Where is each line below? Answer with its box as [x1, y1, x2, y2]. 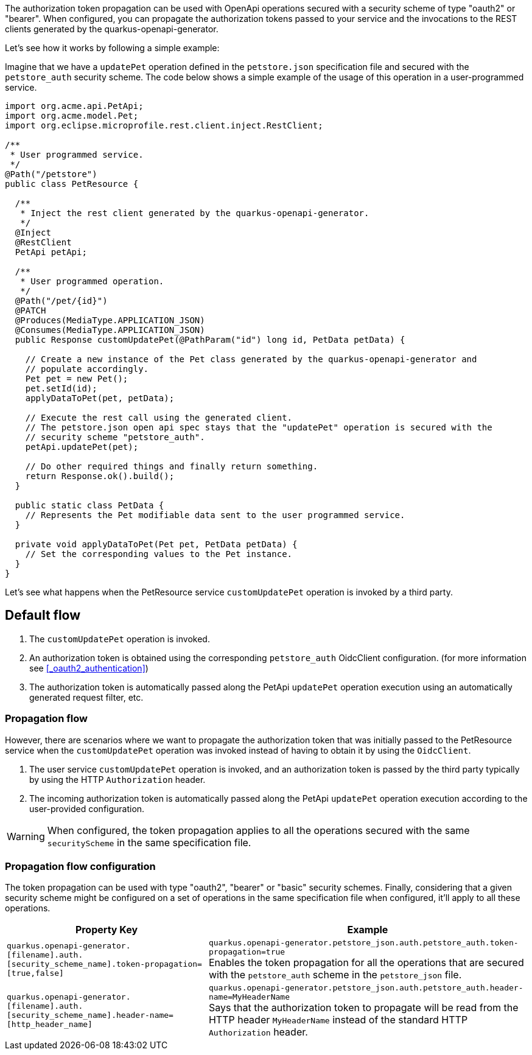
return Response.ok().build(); [25, 471, 175, 481]
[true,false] [7, 969, 64, 978]
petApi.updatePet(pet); [25, 442, 139, 452]
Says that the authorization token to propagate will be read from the [208, 1001, 519, 1014]
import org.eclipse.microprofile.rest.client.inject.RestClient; [5, 121, 323, 130]
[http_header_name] [7, 1020, 93, 1029]
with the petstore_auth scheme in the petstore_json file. [208, 969, 462, 981]
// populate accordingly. [25, 364, 149, 374]
